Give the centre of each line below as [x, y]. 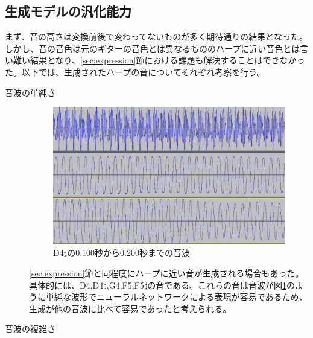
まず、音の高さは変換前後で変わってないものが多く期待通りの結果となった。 [156, 37]
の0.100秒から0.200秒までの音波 [128, 253]
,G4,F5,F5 [125, 285]
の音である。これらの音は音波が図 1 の [221, 285]
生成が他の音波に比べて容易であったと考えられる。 [130, 308]
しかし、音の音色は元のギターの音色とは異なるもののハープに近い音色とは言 [157, 48]
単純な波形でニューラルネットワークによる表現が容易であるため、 [176, 297]
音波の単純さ [30, 92]
